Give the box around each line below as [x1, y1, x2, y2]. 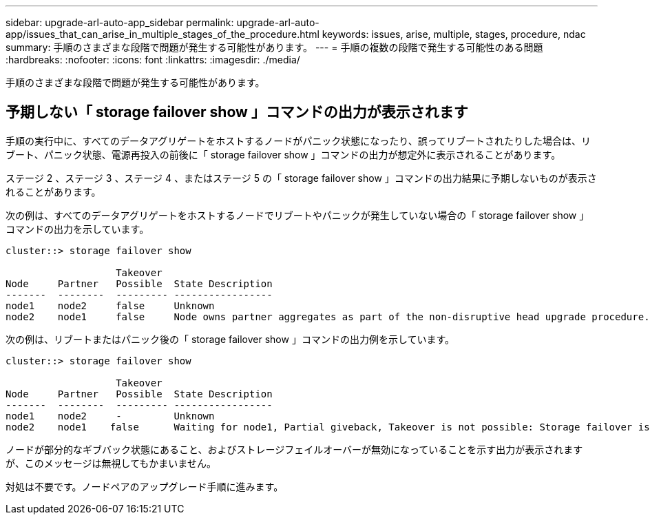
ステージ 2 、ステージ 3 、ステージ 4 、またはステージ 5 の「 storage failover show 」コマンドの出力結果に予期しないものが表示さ [6, 171, 597, 184]
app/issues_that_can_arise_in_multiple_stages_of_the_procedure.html [6, 28, 319, 40]
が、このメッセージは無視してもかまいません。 [6, 457, 216, 469]
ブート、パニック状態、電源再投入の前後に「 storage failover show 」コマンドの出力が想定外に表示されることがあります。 [6, 148, 561, 160]
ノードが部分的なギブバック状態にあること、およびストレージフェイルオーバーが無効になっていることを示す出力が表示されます [6, 443, 583, 455]
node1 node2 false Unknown [6, 300, 215, 311]
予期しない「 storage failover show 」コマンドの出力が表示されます [6, 103, 468, 121]
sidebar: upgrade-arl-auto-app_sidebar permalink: [6, 17, 234, 28]
